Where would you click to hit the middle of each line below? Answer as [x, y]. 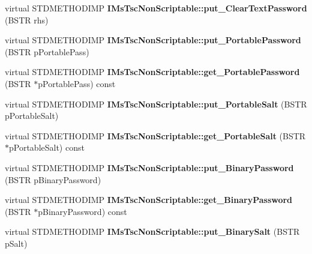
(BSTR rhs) [27, 20]
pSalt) [16, 243]
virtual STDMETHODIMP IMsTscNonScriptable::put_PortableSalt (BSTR [156, 104]
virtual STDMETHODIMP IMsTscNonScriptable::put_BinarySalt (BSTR [152, 231]
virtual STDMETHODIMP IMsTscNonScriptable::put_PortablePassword [153, 40]
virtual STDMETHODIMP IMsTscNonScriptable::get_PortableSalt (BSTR [155, 135]
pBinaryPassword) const [82, 211]
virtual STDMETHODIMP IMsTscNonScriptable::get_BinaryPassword [149, 200]
